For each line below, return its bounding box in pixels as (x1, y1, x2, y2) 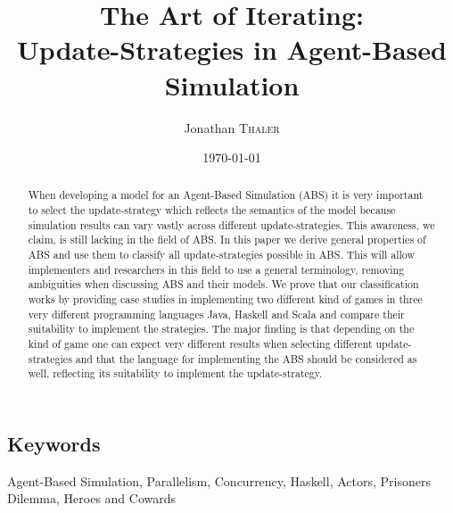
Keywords (7, 430, 101, 458)
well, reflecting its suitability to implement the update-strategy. (28, 366, 323, 381)
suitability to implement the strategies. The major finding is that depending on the (28, 321, 415, 336)
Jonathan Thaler (184, 118, 280, 137)
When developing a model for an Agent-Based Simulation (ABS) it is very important (28, 187, 424, 203)
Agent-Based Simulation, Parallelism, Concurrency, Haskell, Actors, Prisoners (7, 471, 431, 490)
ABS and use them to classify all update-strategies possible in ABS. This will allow (28, 247, 416, 262)
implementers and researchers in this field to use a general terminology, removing (28, 261, 405, 277)
